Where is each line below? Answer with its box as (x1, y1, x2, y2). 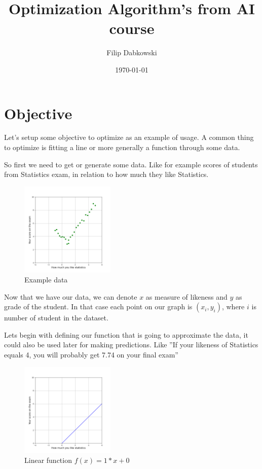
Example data (24, 274, 68, 284)
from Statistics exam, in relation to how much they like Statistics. (4, 169, 209, 179)
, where (221, 301, 245, 312)
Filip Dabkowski (106, 47, 157, 58)
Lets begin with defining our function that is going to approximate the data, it (4, 329, 248, 340)
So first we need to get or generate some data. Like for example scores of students (4, 159, 258, 169)
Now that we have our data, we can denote (4, 291, 137, 302)
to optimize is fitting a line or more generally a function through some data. (4, 142, 240, 153)
